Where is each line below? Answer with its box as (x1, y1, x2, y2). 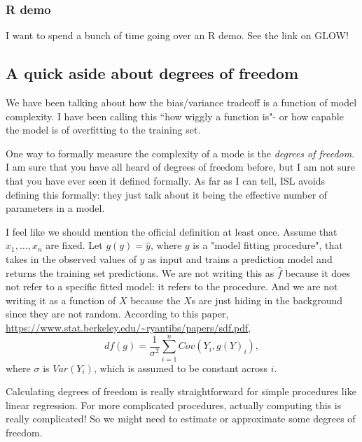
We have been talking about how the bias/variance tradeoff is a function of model (6, 95, 357, 110)
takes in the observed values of (6, 251, 137, 266)
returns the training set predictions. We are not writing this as (6, 265, 274, 280)
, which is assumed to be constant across (93, 360, 268, 375)
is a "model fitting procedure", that (193, 238, 343, 252)
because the (130, 292, 181, 307)
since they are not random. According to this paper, (6, 306, 229, 321)
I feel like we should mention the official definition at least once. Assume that (6, 224, 337, 238)
